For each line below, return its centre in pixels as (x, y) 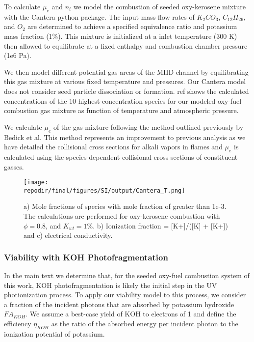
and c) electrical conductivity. (68, 235)
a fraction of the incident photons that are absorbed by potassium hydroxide (119, 304)
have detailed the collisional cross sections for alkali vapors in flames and (113, 147)
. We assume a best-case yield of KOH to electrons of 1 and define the (131, 314)
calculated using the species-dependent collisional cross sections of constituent (121, 157)
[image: (36, 183)
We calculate (23, 127)
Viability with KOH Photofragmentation (86, 257)
